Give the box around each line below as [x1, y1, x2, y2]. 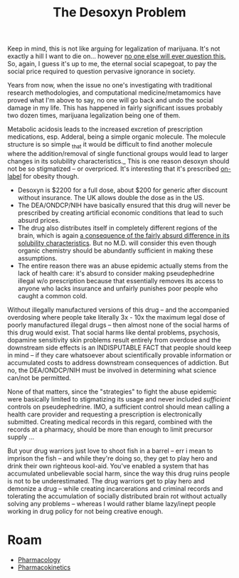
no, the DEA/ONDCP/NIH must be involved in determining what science [7, 366, 217, 374]
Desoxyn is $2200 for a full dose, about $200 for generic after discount [17, 186, 228, 194]
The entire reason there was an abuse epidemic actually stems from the [17, 261, 229, 270]
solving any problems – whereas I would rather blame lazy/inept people [7, 499, 216, 508]
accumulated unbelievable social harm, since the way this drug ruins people [7, 469, 230, 478]
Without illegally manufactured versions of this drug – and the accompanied [7, 305, 230, 314]
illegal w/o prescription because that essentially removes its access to [17, 276, 223, 285]
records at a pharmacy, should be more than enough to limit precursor [7, 425, 213, 433]
